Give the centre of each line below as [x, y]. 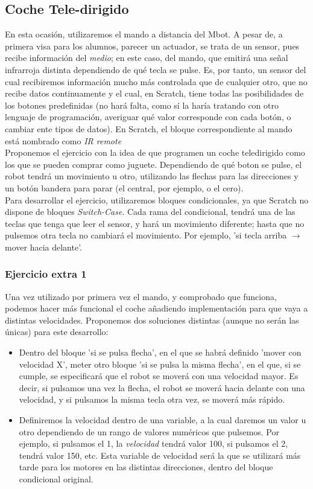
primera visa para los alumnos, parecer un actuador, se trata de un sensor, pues [152, 46]
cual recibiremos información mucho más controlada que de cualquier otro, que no [156, 81]
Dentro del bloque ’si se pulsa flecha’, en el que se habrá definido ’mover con [160, 352]
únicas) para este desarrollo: [57, 332]
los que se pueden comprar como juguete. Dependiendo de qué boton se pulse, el [153, 164]
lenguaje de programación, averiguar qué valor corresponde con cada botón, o [148, 117]
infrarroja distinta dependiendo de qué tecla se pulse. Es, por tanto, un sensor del [156, 69]
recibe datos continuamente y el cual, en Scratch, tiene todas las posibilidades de [154, 93]
